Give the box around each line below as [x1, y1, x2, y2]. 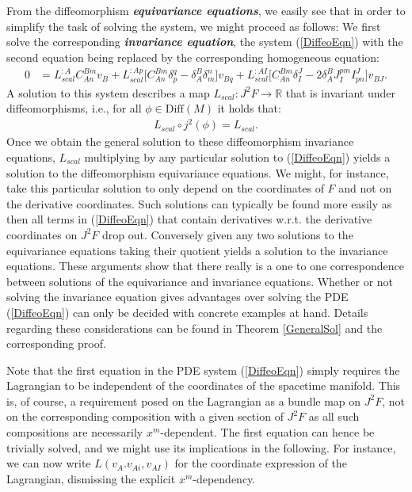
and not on [338, 180, 392, 196]
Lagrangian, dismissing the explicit [6, 470, 176, 486]
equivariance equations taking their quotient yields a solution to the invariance [6, 242, 388, 258]
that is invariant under [285, 84, 396, 101]
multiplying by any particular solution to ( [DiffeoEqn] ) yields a [84, 148, 391, 165]
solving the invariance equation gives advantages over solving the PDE [6, 288, 349, 305]
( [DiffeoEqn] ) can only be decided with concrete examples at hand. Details [6, 303, 368, 320]
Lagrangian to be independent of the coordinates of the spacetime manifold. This [6, 377, 401, 394]
